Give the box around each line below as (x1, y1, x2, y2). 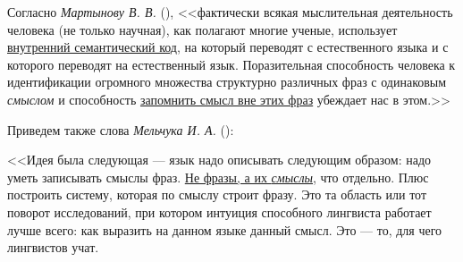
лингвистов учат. (7, 238, 99, 257)
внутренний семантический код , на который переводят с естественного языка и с (7, 38, 449, 56)
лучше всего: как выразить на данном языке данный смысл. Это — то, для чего (7, 220, 442, 239)
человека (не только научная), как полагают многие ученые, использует (7, 20, 398, 38)
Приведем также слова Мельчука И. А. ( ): (7, 120, 234, 139)
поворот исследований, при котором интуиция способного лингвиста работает (7, 202, 432, 221)
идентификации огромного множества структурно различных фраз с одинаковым (7, 72, 447, 91)
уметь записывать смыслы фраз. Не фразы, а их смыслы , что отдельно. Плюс (7, 167, 429, 186)
